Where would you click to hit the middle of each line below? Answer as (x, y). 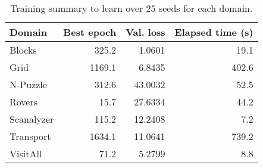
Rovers (24, 102)
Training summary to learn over (77, 8)
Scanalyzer (32, 119)
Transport (30, 136)
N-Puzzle (28, 84)
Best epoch (90, 32)
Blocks (23, 50)
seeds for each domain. (206, 8)
